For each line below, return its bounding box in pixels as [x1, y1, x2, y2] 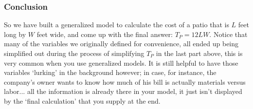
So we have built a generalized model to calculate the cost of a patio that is [4, 19, 229, 30]
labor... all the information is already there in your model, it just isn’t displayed [4, 86, 242, 96]
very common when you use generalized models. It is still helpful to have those [4, 57, 238, 68]
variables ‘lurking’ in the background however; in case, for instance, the [4, 67, 217, 77]
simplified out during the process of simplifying [4, 48, 145, 58]
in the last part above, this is [156, 48, 243, 58]
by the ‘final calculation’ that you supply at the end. [4, 95, 161, 106]
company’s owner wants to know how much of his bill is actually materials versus [4, 76, 246, 87]
